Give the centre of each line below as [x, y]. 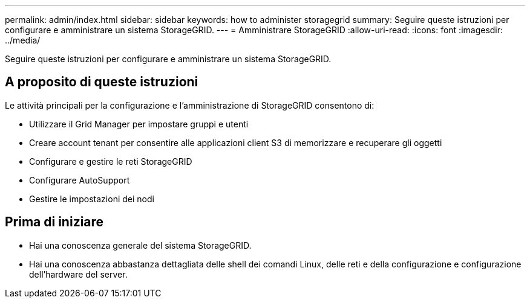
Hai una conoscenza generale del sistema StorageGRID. [140, 245]
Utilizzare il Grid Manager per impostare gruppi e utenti [139, 124]
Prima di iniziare [54, 222]
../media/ [23, 40]
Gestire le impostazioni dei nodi [92, 199]
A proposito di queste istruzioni [102, 82]
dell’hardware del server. [78, 274]
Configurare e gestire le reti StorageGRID [111, 161]
